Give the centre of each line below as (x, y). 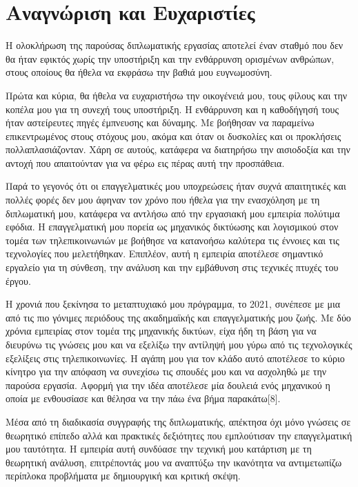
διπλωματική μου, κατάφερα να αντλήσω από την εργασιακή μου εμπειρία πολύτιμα (173, 213)
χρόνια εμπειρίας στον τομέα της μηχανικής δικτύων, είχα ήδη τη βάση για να (161, 331)
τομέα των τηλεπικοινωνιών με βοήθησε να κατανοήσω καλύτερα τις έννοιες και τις (172, 240)
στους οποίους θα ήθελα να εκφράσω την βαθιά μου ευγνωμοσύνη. (139, 72)
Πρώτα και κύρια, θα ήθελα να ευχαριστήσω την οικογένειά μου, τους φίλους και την (177, 95)
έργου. (18, 280)
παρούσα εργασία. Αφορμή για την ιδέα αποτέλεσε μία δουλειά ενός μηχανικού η (168, 385)
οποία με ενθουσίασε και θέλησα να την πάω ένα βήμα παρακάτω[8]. (143, 398)
